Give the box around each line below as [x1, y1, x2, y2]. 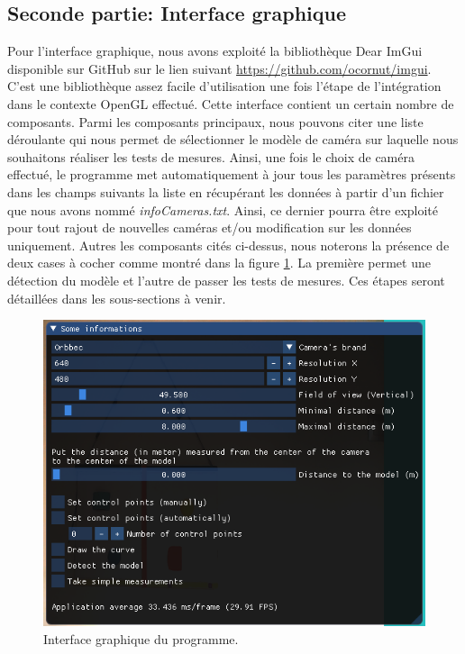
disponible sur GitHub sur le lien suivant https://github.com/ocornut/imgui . [7, 59, 432, 77]
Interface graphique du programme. [43, 629, 239, 648]
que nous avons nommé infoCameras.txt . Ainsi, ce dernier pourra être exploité [7, 200, 438, 219]
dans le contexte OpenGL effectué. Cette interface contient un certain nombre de [7, 94, 454, 113]
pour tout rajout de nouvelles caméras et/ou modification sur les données [7, 218, 412, 237]
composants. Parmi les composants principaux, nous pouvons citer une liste [7, 112, 424, 131]
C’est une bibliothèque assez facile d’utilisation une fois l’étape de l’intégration [7, 77, 442, 95]
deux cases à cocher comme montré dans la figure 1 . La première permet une [7, 253, 431, 272]
